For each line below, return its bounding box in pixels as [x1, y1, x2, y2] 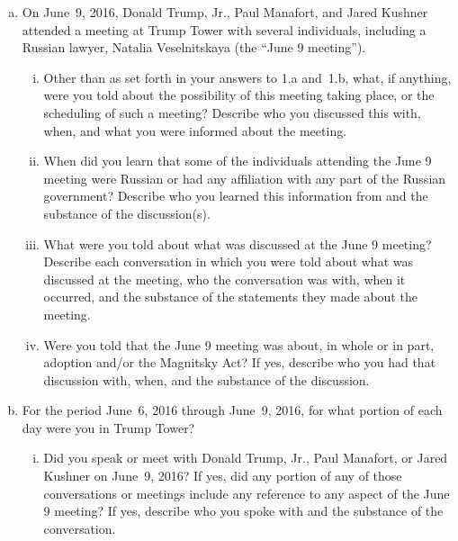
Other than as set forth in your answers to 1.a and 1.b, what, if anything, [43, 68, 452, 86]
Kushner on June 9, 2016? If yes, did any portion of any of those [43, 466, 402, 485]
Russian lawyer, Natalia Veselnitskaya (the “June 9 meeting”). [22, 38, 366, 57]
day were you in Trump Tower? [22, 418, 195, 437]
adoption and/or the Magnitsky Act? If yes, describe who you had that [43, 353, 436, 372]
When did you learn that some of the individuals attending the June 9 [43, 151, 432, 170]
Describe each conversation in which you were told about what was [43, 252, 413, 271]
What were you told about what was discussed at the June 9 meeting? [43, 234, 432, 253]
